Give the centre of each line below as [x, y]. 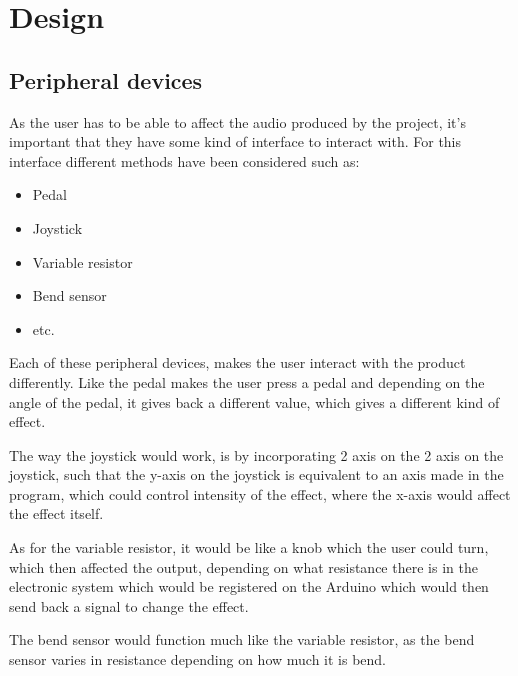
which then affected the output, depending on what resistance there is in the [243, 566]
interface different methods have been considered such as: [184, 160]
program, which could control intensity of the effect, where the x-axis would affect [260, 493]
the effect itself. [56, 513]
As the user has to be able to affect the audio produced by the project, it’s [237, 121]
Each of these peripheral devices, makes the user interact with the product [237, 362]
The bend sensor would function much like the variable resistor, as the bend [242, 639]
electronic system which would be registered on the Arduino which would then [249, 586]
